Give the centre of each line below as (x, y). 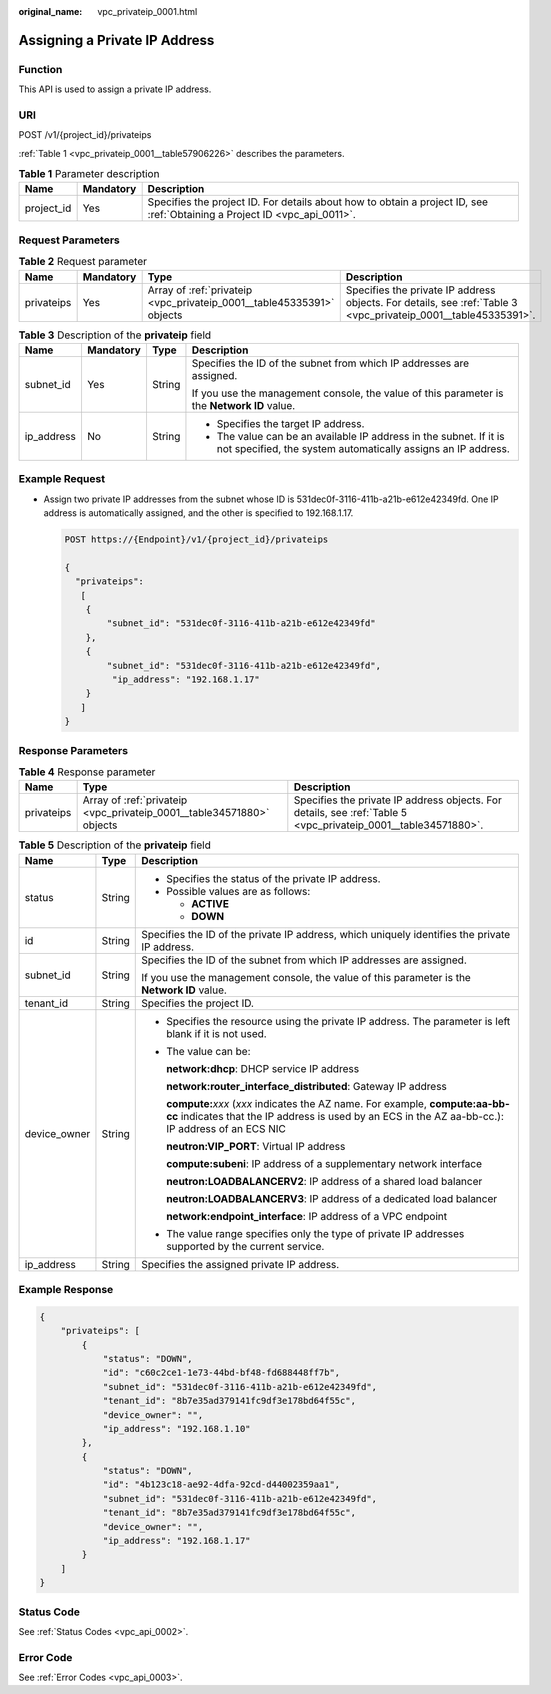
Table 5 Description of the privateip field (115, 845)
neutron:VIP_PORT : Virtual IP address (256, 1146)
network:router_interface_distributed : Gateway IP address (306, 1086)
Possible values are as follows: (238, 891)
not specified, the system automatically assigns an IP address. (363, 448)
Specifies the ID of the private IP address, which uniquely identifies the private (326, 934)
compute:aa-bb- (469, 1103)
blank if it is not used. (216, 1033)
